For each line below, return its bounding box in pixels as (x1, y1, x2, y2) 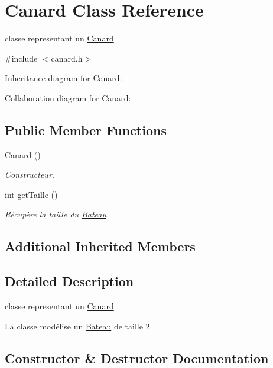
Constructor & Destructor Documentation (5, 348, 269, 367)
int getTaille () (5, 188, 58, 200)
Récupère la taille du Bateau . (5, 208, 109, 220)
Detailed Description (5, 272, 134, 290)
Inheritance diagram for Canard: (5, 72, 122, 84)
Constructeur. (5, 168, 55, 181)
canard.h (51, 52, 83, 64)
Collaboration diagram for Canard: (5, 91, 131, 104)
